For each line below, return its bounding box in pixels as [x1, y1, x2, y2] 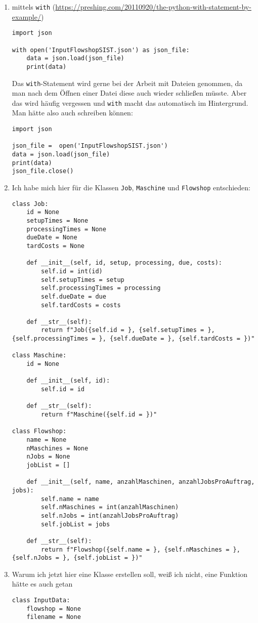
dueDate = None [26, 234, 77, 241]
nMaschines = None [26, 444, 89, 452]
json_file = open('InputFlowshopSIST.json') [12, 142, 168, 150]
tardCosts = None [26, 242, 84, 250]
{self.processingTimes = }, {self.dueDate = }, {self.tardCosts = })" [12, 335, 255, 343]
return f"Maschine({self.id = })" [41, 411, 157, 419]
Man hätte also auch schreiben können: [12, 107, 133, 118]
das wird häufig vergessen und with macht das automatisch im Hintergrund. [12, 97, 248, 108]
